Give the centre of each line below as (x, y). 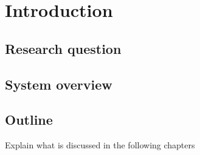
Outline (29, 120)
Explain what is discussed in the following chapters (100, 145)
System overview (59, 84)
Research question (63, 48)
